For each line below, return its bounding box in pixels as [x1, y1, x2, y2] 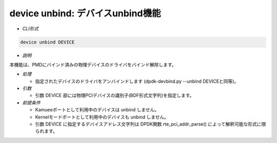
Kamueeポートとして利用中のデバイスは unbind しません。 [35, 107, 160, 113]
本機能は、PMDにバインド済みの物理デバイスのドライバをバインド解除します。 [9, 61, 176, 67]
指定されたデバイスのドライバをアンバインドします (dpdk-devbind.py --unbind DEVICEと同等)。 [35, 78, 239, 84]
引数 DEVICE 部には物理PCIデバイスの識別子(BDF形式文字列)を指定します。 [35, 92, 194, 99]
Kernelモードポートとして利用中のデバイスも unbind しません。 [35, 114, 169, 120]
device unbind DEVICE [20, 39, 75, 45]
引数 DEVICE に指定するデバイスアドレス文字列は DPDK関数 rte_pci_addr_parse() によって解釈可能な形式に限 [35, 121, 266, 127]
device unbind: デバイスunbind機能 [9, 8, 161, 19]
